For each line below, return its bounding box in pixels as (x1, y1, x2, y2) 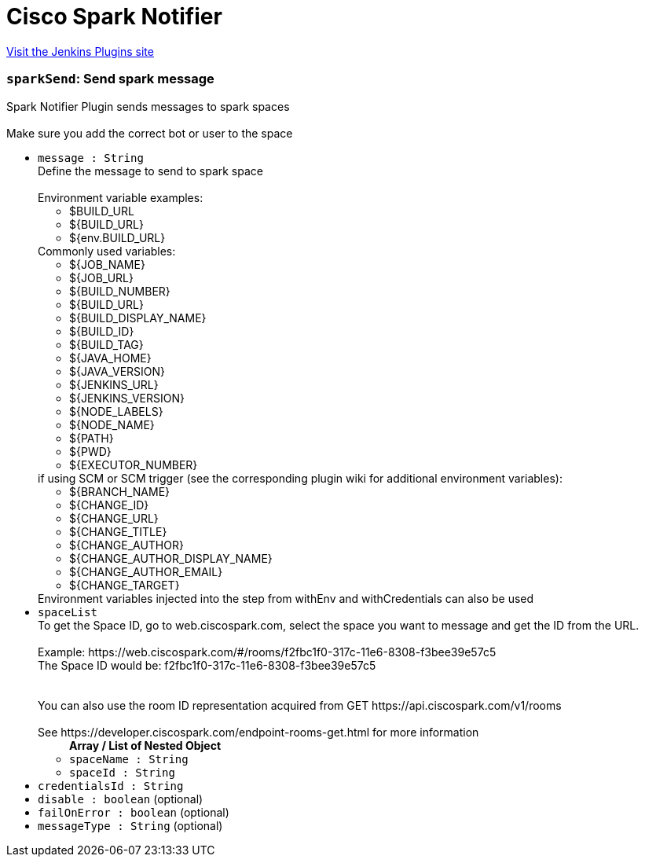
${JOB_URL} (69, 270, 134, 285)
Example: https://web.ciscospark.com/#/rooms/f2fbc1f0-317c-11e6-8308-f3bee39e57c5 (38, 644, 497, 659)
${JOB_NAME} (69, 257, 145, 271)
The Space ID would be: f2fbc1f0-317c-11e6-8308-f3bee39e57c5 (38, 658, 376, 672)
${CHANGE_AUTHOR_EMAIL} (69, 564, 223, 578)
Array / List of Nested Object (69, 738, 222, 752)
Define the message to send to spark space (38, 163, 263, 178)
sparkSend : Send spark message (6, 71, 214, 87)
